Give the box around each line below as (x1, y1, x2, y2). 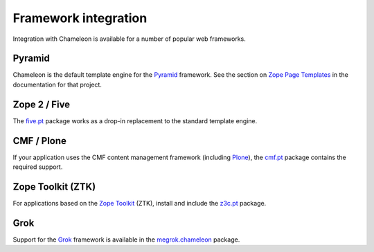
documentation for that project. (12, 80, 102, 89)
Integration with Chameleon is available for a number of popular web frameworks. (12, 35, 246, 43)
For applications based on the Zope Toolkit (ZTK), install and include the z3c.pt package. (12, 199, 267, 207)
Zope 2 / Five (12, 98, 71, 110)
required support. (12, 163, 63, 171)
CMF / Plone (12, 135, 67, 147)
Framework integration (12, 10, 148, 26)
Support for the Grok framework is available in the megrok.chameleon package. (12, 235, 240, 244)
